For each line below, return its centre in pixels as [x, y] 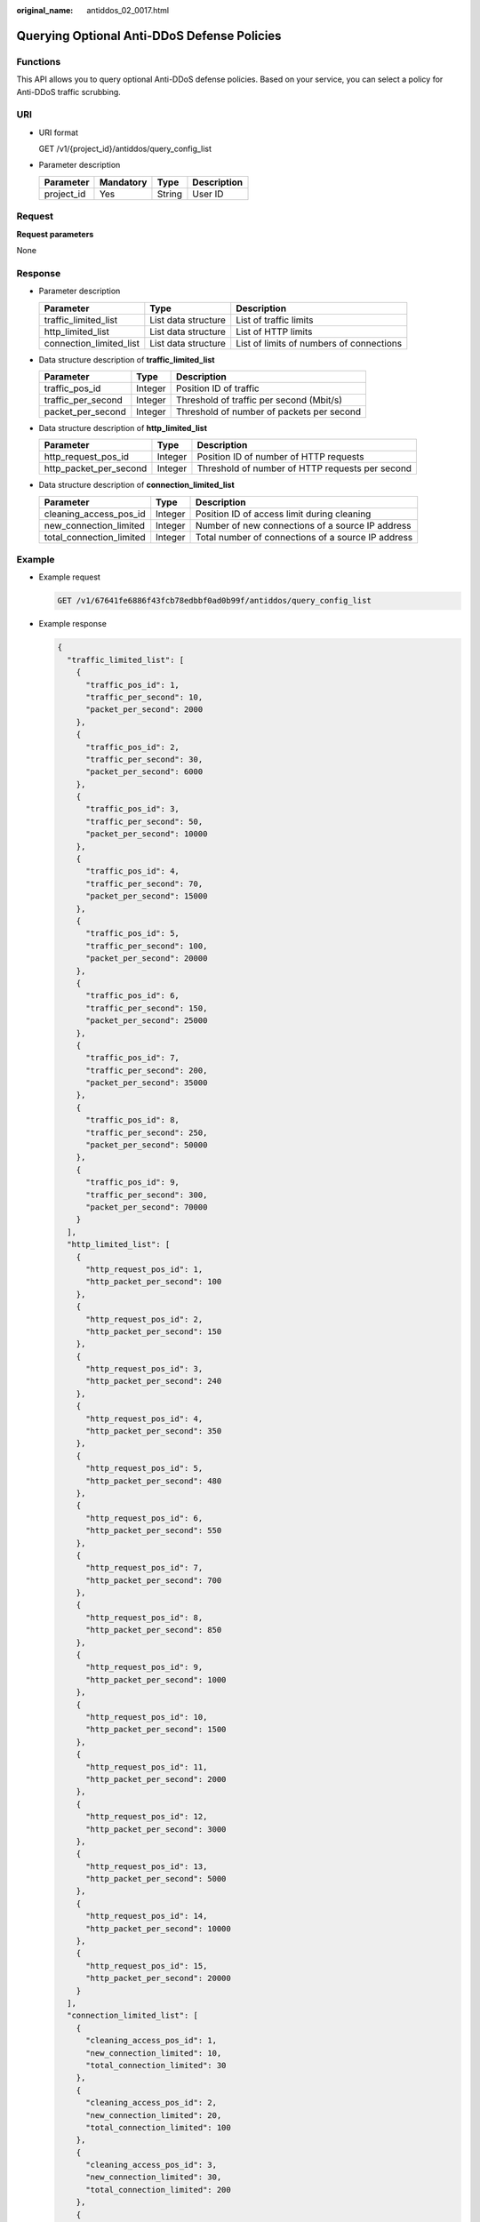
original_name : [45, 10]
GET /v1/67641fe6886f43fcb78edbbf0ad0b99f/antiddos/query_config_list [215, 601]
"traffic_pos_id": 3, [132, 809]
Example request [70, 577]
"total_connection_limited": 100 [158, 2127]
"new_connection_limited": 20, [154, 2115]
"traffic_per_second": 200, [147, 1070]
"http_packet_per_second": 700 [154, 1580]
